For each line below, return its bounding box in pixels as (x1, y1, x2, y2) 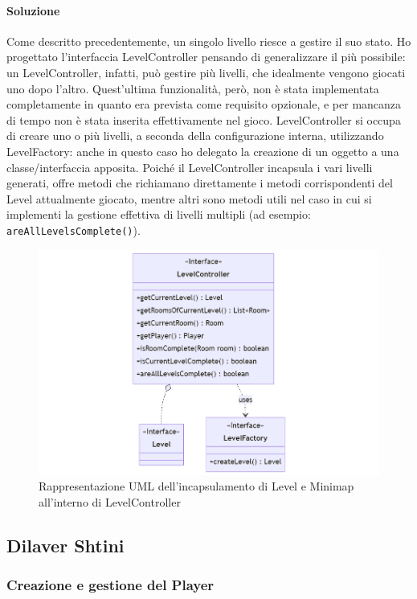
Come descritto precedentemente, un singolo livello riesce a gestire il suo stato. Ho (6, 32, 411, 49)
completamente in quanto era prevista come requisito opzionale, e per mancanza (6, 96, 402, 113)
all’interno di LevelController (39, 494, 181, 511)
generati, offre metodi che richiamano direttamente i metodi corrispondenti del (6, 174, 393, 191)
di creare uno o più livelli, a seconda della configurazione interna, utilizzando (6, 127, 384, 144)
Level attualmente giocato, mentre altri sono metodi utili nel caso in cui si (6, 190, 372, 207)
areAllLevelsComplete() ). (6, 221, 141, 238)
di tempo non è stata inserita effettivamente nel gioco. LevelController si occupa (6, 111, 401, 128)
